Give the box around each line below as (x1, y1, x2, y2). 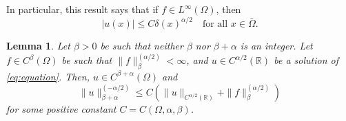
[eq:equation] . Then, (6, 69, 90, 83)
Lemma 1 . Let (6, 38, 70, 53)
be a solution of (274, 53, 338, 67)
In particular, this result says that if (6, 2, 159, 16)
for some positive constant (6, 101, 116, 115)
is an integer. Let (240, 38, 313, 53)
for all (202, 19, 228, 30)
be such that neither (100, 38, 183, 53)
